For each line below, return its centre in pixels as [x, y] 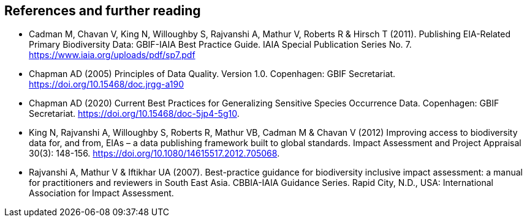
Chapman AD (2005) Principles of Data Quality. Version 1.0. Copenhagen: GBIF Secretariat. [212, 74]
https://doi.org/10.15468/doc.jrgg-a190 [106, 84]
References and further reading [103, 11]
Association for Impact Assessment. [101, 193]
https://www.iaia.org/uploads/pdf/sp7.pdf [112, 55]
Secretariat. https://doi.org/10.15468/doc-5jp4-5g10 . [134, 114]
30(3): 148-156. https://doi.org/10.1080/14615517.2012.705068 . [154, 154]
